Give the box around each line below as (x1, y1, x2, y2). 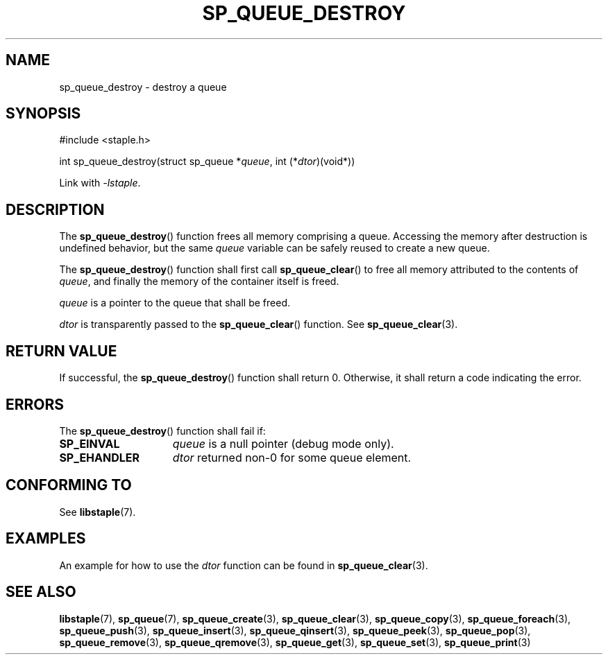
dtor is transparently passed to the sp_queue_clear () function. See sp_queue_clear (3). (59, 318, 458, 331)
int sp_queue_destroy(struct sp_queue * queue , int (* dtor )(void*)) (59, 155, 355, 168)
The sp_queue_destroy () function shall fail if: (59, 424, 266, 437)
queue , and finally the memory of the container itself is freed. (59, 275, 339, 288)
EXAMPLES (6, 530, 86, 548)
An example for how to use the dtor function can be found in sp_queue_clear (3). (59, 559, 428, 571)
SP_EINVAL (59, 436, 120, 451)
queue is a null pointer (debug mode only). (172, 436, 394, 451)
